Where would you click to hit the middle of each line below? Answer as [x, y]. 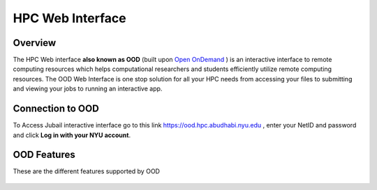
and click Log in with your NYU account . [72, 135]
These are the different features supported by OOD [87, 171]
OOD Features [44, 155]
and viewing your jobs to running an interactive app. [88, 89]
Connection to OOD [56, 109]
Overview [35, 43]
